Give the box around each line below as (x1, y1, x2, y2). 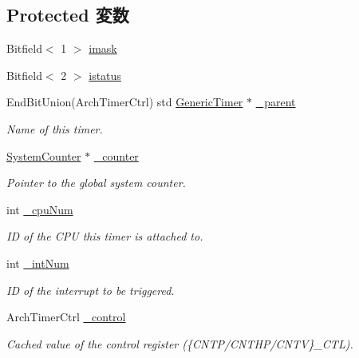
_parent (255, 93, 296, 110)
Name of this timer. (6, 120, 103, 137)
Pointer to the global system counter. (6, 174, 186, 191)
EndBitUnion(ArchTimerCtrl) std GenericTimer (6, 93, 243, 110)
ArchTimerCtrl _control (6, 308, 126, 325)
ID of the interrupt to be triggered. (6, 281, 175, 298)
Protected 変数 (6, 2, 129, 27)
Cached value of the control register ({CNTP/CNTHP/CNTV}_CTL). (6, 335, 353, 352)
